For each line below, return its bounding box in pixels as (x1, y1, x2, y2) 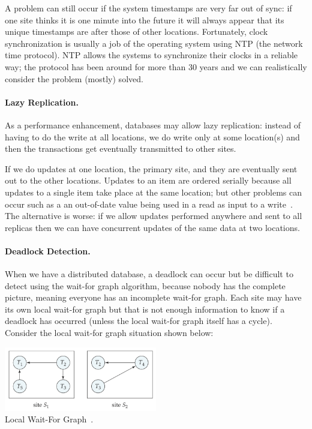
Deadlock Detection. (5, 244, 91, 257)
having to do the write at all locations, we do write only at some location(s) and (5, 130, 300, 143)
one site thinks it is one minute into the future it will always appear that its (5, 13, 284, 26)
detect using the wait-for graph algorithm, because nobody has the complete (5, 279, 286, 292)
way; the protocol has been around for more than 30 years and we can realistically (5, 60, 307, 73)
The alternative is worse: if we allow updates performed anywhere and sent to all (5, 209, 302, 222)
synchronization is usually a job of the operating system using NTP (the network (5, 37, 303, 49)
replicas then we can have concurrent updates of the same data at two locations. (5, 221, 300, 233)
